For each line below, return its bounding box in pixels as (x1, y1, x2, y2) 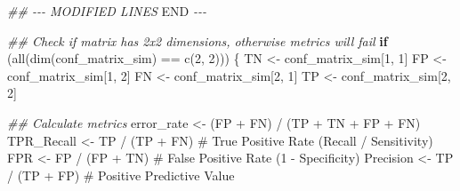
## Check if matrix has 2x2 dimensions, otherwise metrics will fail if (7, 31, 388, 50)
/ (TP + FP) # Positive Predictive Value (7, 165, 235, 184)
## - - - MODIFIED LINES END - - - (7, 2, 206, 20)
